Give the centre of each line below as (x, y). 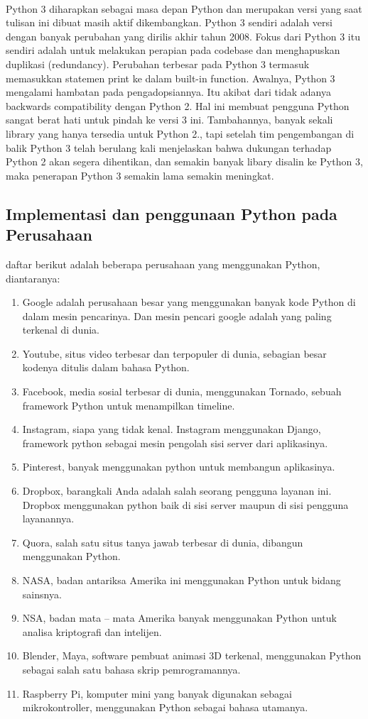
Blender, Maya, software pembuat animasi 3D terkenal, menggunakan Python (192, 655)
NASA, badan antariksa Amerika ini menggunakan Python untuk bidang (182, 580)
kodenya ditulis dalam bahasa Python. (106, 367)
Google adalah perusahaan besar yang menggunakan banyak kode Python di (189, 302)
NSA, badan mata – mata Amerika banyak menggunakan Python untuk (179, 618)
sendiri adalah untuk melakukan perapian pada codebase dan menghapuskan (173, 50)
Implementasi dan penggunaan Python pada (172, 213)
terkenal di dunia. (61, 330)
